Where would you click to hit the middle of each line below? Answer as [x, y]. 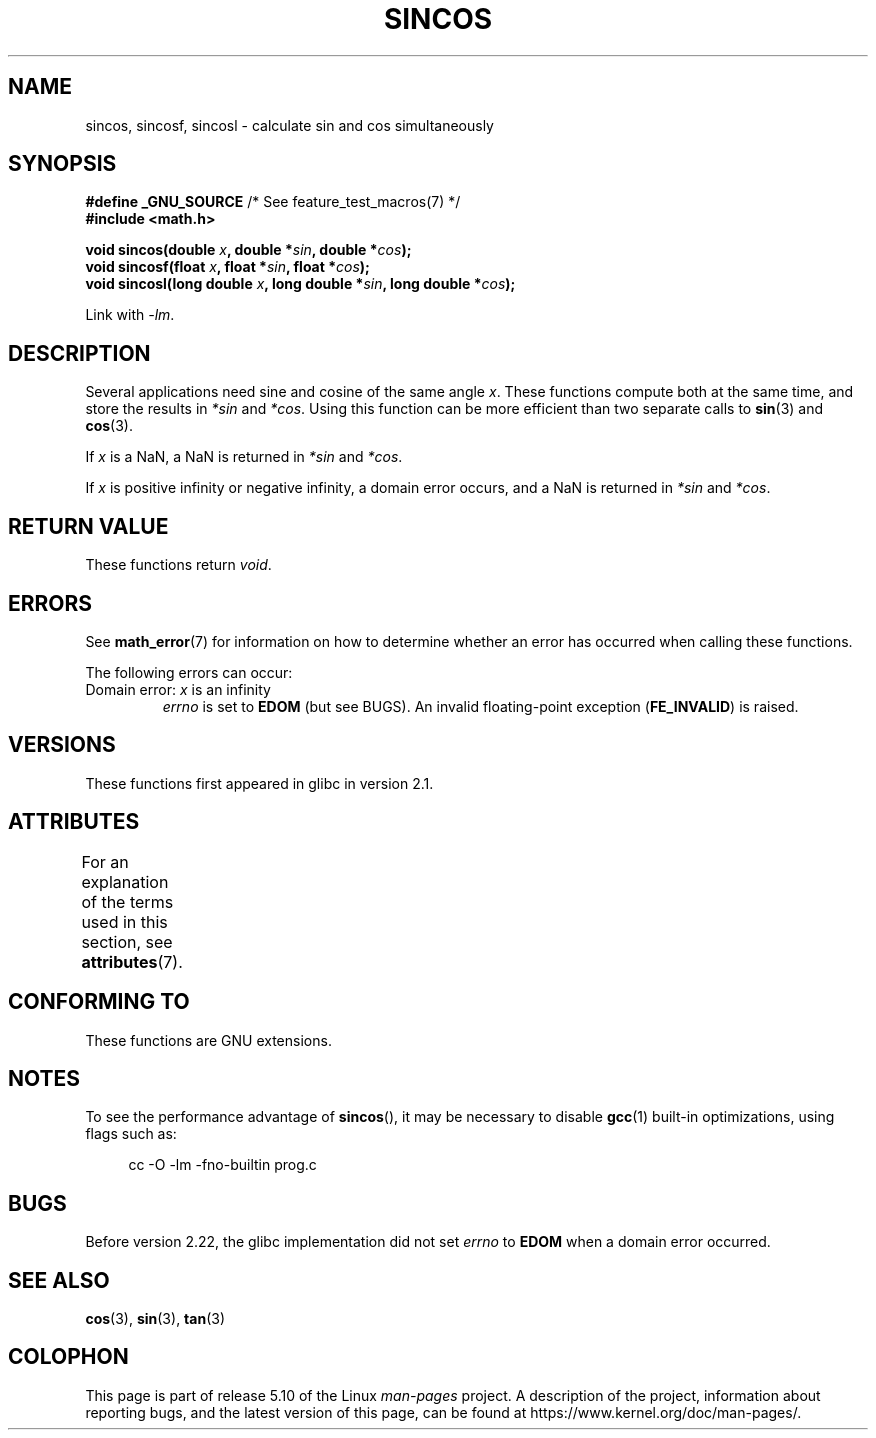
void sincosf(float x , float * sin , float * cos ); [227, 267]
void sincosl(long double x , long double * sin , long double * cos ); [300, 284]
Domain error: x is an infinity [178, 689]
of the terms [127, 901]
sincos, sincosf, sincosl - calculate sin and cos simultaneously [289, 125]
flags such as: [131, 1134]
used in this [124, 921]
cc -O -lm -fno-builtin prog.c [222, 1165]
